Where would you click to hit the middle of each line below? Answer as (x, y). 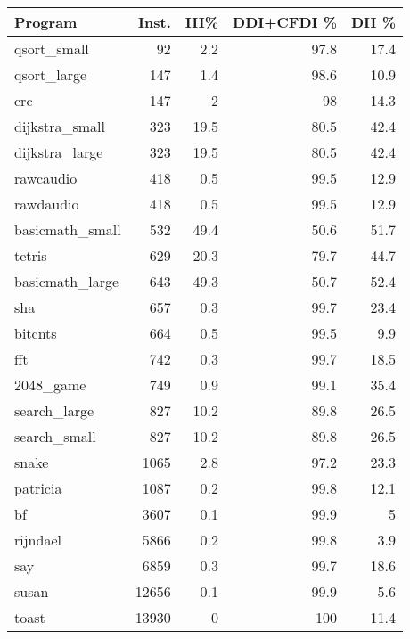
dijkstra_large (59, 152)
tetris (31, 255)
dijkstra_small (60, 126)
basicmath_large (67, 281)
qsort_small (52, 49)
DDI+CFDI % (285, 22)
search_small (55, 436)
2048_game (50, 385)
